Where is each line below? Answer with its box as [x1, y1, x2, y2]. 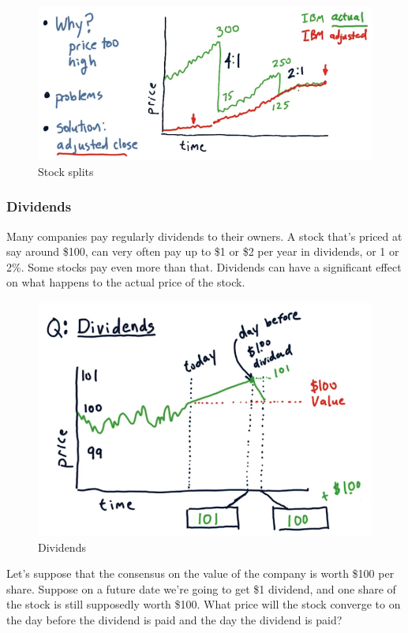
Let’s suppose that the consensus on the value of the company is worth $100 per [6, 565, 395, 582]
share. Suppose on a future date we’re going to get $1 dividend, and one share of [6, 580, 396, 597]
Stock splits [38, 163, 94, 179]
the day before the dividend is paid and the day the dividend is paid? [6, 611, 342, 627]
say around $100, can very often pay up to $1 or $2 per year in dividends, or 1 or [6, 243, 399, 260]
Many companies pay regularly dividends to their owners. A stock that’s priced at [6, 227, 402, 244]
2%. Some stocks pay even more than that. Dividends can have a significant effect [6, 258, 402, 275]
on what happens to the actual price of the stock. [6, 274, 245, 290]
